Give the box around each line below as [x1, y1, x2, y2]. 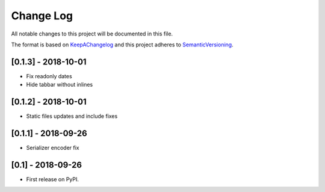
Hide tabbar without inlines [26, 81, 93, 88]
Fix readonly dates [26, 72, 72, 79]
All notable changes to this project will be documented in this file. [11, 30, 173, 37]
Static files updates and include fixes [26, 113, 118, 120]
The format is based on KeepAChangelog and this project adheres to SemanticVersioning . [11, 41, 234, 48]
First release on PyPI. [26, 175, 79, 183]
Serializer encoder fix [26, 144, 79, 152]
